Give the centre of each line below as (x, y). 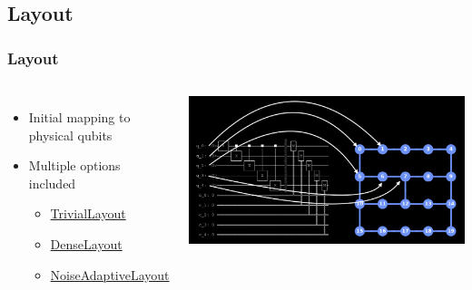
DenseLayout (86, 243)
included (52, 183)
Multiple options (74, 165)
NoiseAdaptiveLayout (110, 274)
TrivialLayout (88, 213)
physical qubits (70, 135)
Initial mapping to (79, 117)
